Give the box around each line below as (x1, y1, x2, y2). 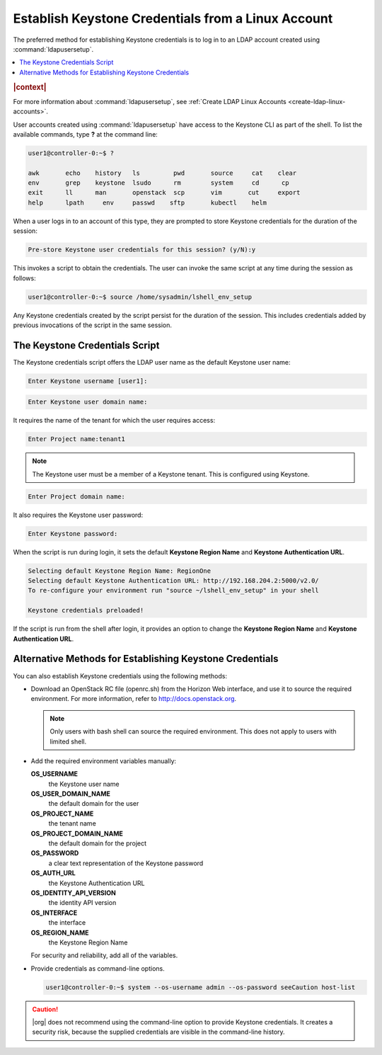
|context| (13, 82, 47, 92)
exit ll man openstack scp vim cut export (28, 188, 301, 197)
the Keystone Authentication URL (48, 879, 145, 887)
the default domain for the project (48, 839, 147, 848)
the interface (48, 918, 86, 927)
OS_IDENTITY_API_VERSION (30, 889, 116, 897)
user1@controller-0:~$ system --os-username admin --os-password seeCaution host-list (45, 983, 356, 991)
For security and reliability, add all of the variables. (30, 951, 178, 959)
